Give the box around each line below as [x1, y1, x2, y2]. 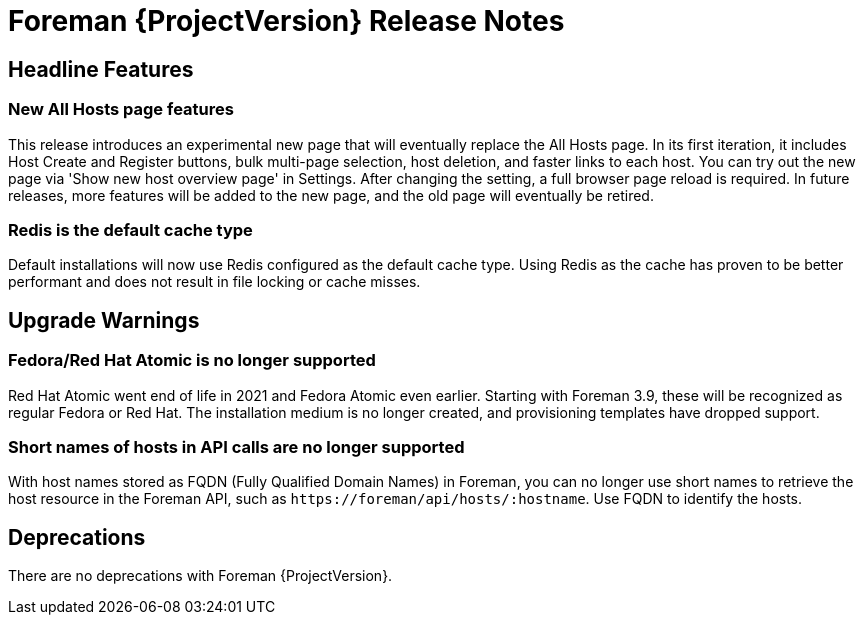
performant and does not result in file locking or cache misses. [8, 273, 421, 291]
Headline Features [8, 56, 194, 82]
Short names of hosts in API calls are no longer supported [8, 436, 465, 457]
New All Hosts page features [8, 99, 234, 120]
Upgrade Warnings [8, 307, 200, 333]
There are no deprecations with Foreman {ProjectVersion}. [8, 567, 393, 585]
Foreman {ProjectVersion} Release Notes [8, 4, 565, 38]
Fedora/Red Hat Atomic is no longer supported [8, 350, 376, 371]
